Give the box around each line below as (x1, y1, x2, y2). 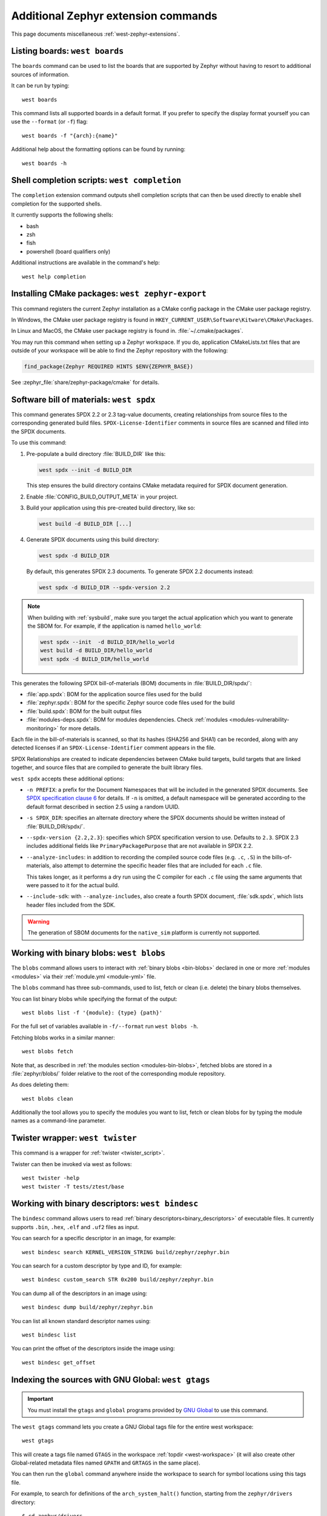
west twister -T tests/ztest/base (22, 1183, 124, 1190)
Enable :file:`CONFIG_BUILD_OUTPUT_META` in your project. (26, 493, 178, 500)
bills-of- (271, 853, 292, 860)
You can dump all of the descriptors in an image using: (11, 1289, 148, 1297)
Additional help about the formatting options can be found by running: (11, 146, 186, 153)
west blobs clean (22, 1095, 73, 1102)
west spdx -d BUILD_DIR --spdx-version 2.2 (39, 584, 171, 591)
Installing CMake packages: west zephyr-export (11, 289, 207, 299)
